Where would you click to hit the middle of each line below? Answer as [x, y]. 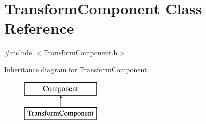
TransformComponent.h [81, 52]
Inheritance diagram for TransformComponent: [77, 69]
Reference [39, 28]
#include [18, 52]
